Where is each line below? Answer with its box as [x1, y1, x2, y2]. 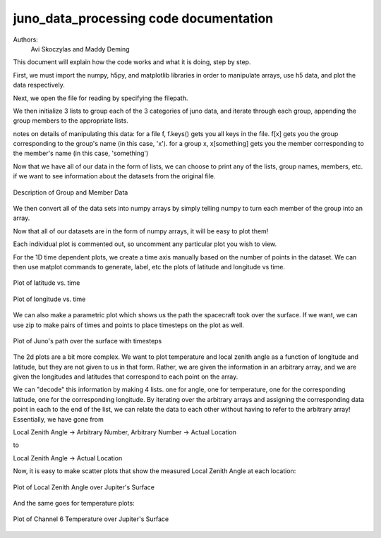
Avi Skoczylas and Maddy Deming [30, 44, 130, 53]
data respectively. [13, 81, 65, 90]
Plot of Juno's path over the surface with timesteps [13, 336, 162, 345]
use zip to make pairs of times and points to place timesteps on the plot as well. [13, 321, 245, 329]
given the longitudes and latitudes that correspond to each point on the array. [13, 372, 238, 381]
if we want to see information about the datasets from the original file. [13, 172, 216, 181]
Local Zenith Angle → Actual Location [13, 453, 123, 462]
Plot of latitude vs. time [13, 279, 80, 287]
